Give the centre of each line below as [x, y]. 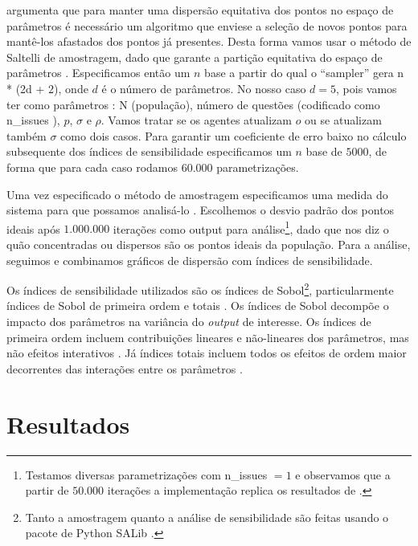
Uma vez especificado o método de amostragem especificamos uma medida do [197, 194]
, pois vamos [367, 88]
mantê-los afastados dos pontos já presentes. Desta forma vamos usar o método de [209, 41]
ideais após [33, 228]
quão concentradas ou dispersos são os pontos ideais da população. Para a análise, [209, 244]
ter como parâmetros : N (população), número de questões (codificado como [193, 104]
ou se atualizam [343, 120]
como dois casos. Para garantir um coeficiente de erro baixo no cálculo [234, 135]
